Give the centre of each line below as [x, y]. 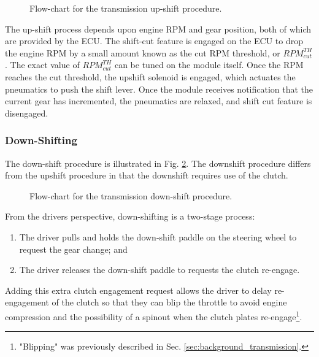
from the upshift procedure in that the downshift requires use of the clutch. [147, 175]
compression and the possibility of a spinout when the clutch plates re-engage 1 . [154, 315]
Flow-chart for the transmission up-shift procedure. [126, 8]
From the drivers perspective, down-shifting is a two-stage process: [130, 216]
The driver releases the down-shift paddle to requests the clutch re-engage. [159, 270]
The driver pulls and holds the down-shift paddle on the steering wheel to [158, 236]
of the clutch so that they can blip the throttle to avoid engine [169, 302]
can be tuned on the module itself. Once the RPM [209, 65]
